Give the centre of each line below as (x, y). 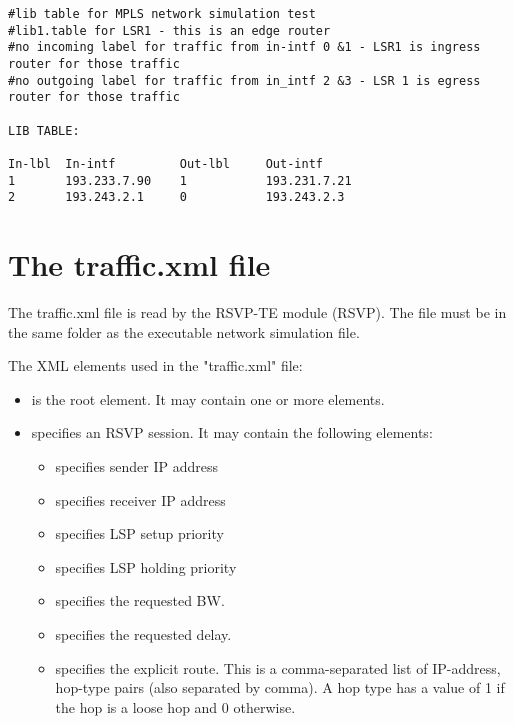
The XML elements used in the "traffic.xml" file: (155, 365)
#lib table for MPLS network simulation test (162, 14)
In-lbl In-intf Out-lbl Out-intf (165, 163)
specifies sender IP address (137, 465)
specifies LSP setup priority (139, 533)
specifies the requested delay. (143, 633)
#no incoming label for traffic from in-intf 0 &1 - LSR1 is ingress (244, 47)
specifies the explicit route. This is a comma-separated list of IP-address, (278, 667)
